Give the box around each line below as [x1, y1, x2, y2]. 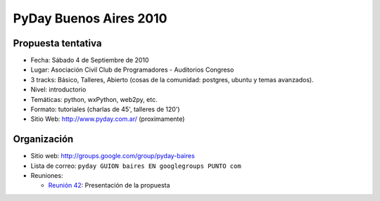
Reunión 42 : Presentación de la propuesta [48, 181, 170, 190]
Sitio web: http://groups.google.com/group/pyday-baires [30, 152, 195, 160]
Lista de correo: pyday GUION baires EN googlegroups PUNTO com [30, 162, 242, 170]
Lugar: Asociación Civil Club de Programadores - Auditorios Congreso [30, 65, 234, 74]
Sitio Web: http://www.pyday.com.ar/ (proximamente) [30, 115, 185, 123]
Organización [13, 134, 74, 145]
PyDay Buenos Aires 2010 [13, 11, 167, 26]
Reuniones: [30, 171, 63, 180]
